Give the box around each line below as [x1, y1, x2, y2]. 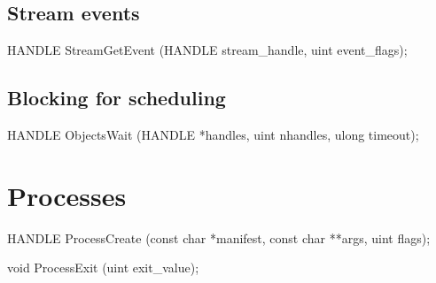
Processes [7, 177, 127, 213]
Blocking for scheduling [7, 84, 226, 111]
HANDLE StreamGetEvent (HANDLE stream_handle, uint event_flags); [7, 41, 408, 59]
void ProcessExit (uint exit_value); [7, 258, 199, 277]
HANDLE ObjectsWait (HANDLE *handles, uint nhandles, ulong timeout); [7, 126, 419, 143]
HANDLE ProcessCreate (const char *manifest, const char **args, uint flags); [7, 228, 431, 247]
